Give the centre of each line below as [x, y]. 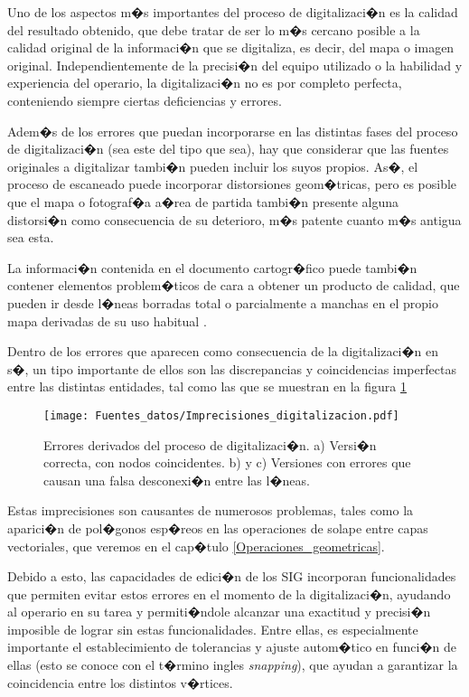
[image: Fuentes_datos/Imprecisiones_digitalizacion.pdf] [221, 415]
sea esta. [31, 237]
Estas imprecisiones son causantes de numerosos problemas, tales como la [211, 510]
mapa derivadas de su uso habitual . [107, 320]
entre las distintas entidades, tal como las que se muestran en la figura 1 [207, 386]
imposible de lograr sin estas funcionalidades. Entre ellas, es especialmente [213, 629]
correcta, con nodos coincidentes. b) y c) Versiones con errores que [227, 462]
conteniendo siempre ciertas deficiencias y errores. [145, 100]
